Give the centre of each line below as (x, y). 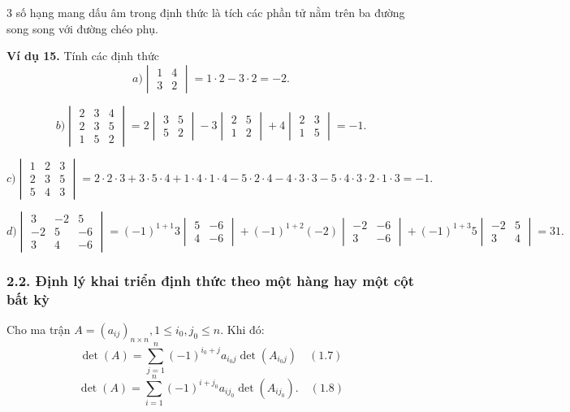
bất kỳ (28, 299)
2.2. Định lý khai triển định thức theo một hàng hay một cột (211, 280)
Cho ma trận (39, 329)
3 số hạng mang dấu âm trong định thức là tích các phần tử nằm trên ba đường (206, 12)
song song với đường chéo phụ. (82, 28)
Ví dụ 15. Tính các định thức (83, 56)
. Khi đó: (242, 329)
